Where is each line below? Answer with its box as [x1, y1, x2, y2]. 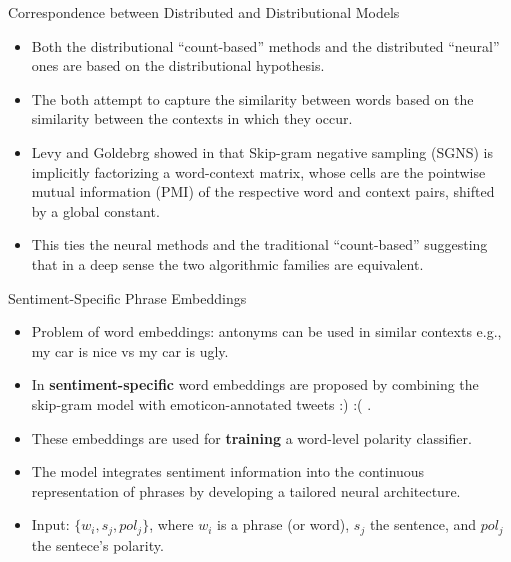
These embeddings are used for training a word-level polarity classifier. [31, 427, 472, 448]
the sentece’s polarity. [31, 534, 164, 555]
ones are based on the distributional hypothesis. [31, 55, 325, 76]
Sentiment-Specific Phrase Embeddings [8, 287, 247, 308]
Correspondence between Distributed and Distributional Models [8, 2, 400, 22]
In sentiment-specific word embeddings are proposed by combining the [31, 374, 479, 395]
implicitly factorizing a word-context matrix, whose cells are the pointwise [31, 161, 486, 182]
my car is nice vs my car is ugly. [31, 340, 229, 361]
